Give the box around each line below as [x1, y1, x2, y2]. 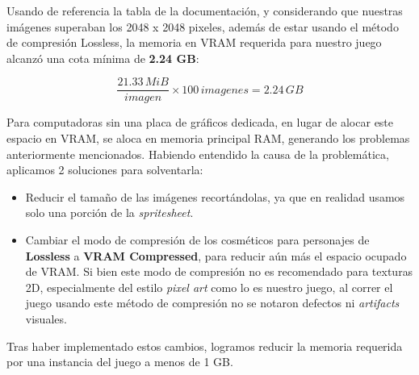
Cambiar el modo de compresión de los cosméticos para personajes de [25, 231, 370, 248]
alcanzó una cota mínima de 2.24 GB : [6, 49, 199, 66]
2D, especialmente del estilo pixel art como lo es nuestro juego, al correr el [25, 278, 393, 295]
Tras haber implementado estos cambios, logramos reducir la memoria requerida [6, 337, 403, 354]
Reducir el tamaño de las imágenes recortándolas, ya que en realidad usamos [25, 188, 405, 205]
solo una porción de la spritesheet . [25, 204, 194, 221]
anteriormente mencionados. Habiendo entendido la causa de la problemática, [6, 145, 389, 162]
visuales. [25, 310, 67, 327]
